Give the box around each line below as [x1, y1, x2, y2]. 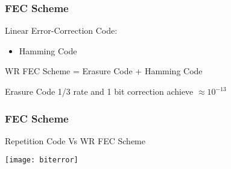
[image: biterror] [5, 156, 78, 165]
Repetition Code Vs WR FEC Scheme [5, 134, 146, 147]
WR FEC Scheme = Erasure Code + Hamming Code [5, 65, 203, 77]
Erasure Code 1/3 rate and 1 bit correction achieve [5, 85, 194, 97]
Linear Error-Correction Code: [5, 24, 118, 37]
